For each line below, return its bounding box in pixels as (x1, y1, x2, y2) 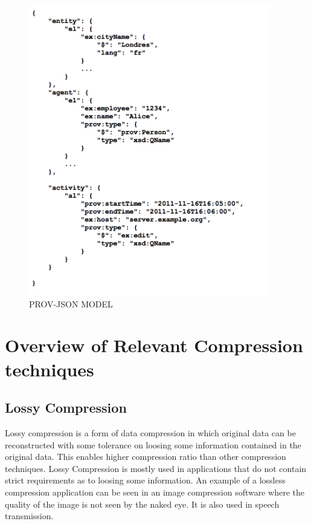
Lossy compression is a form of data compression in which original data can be (5, 426, 296, 439)
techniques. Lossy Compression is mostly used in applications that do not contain (5, 462, 307, 474)
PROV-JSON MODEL (29, 297, 113, 310)
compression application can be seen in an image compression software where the (5, 485, 305, 498)
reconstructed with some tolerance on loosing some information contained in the (5, 438, 301, 451)
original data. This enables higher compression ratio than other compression (5, 450, 286, 463)
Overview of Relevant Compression (5, 333, 303, 358)
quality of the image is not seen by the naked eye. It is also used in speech (5, 497, 280, 510)
